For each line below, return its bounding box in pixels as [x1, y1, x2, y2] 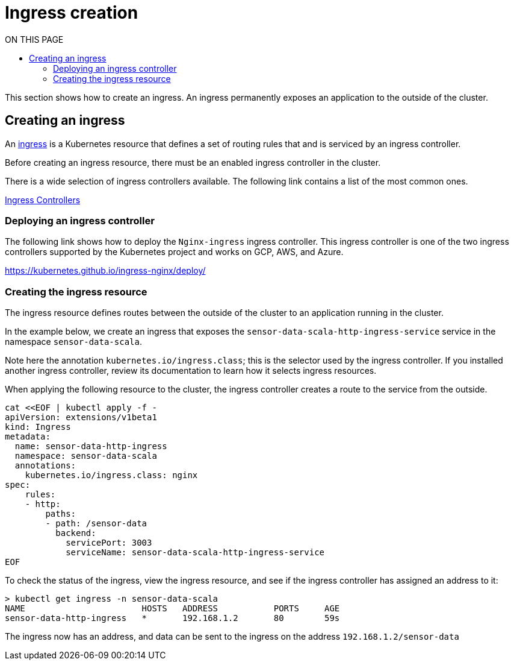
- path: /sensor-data [45, 518, 147, 529]
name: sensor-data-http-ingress [14, 441, 167, 452]
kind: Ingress [5, 422, 71, 432]
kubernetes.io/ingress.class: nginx [25, 470, 198, 481]
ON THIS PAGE [5, 34, 64, 45]
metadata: [5, 432, 51, 442]
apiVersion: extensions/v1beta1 [5, 412, 157, 423]
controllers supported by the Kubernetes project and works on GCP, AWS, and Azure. [5, 247, 344, 257]
